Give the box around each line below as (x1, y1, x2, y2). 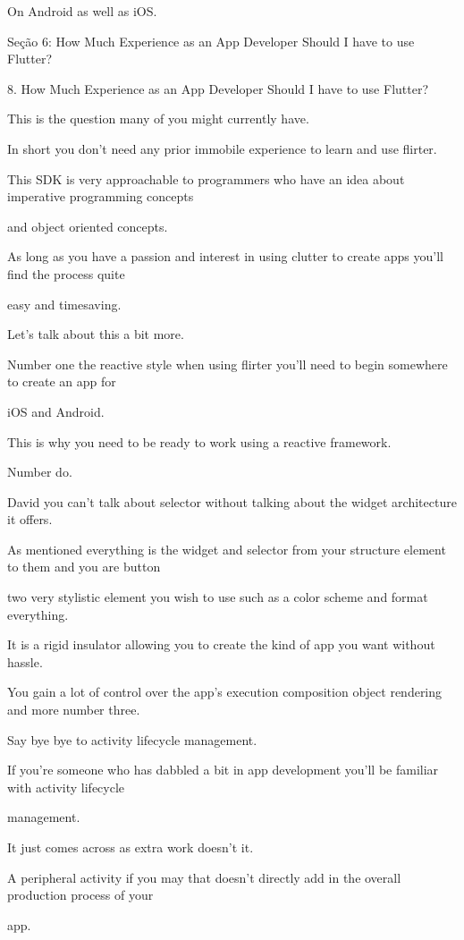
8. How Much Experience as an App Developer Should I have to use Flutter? (7, 79, 429, 97)
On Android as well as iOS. (7, 2, 157, 20)
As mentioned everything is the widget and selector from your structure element (7, 539, 446, 558)
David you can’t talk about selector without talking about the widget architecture (7, 492, 457, 511)
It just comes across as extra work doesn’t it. (7, 838, 254, 856)
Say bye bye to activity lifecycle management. (7, 730, 257, 749)
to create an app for (7, 372, 116, 391)
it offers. (7, 510, 53, 529)
